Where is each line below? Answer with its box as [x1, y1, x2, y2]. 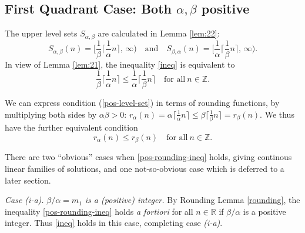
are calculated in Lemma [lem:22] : [98, 27, 220, 39]
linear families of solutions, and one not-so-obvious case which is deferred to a [5, 162, 284, 174]
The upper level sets [5, 27, 78, 39]
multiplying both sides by [5, 108, 97, 120]
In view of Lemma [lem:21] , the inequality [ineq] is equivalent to [5, 58, 235, 70]
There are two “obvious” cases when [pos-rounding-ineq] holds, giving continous [5, 151, 292, 163]
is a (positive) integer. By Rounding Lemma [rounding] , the [85, 194, 300, 206]
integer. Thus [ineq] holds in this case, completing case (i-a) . [5, 217, 223, 229]
